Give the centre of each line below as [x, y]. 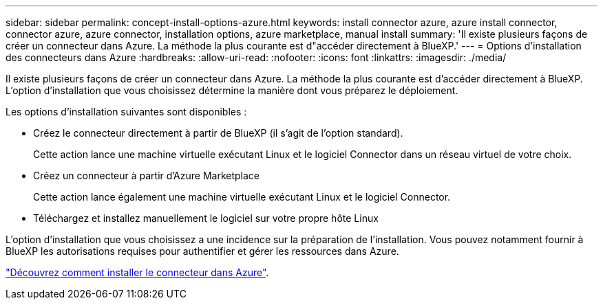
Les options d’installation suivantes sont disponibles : [126, 112]
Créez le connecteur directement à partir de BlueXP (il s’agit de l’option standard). [218, 133]
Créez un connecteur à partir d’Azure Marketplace [146, 176]
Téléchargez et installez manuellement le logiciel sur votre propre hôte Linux [206, 218]
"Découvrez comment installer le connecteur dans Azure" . [137, 272]
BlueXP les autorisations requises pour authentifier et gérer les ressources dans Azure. [202, 251]
